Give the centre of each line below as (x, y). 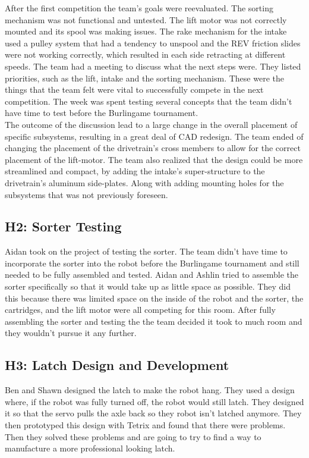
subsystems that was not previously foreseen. (86, 194)
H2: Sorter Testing (63, 226)
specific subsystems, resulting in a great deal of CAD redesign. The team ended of (154, 136)
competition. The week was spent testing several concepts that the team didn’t (149, 101)
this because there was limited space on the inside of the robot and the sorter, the (154, 298)
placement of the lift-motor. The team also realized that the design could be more (154, 159)
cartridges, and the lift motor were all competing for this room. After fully (140, 310)
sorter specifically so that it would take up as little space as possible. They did (148, 286)
